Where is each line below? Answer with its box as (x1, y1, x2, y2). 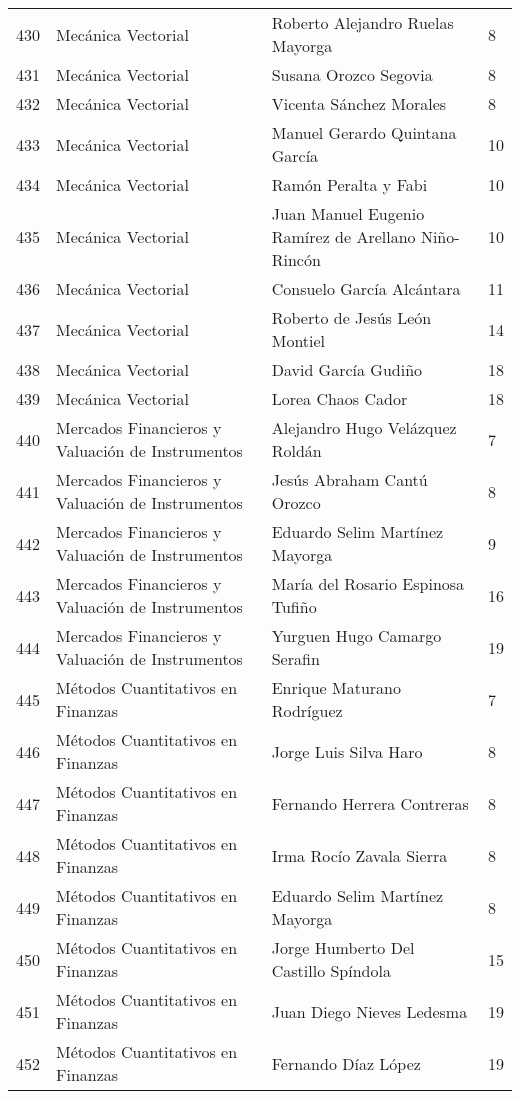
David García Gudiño (271, 358, 423, 381)
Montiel (271, 329, 326, 352)
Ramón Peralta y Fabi (271, 173, 428, 196)
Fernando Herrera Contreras (271, 791, 469, 815)
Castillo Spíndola (271, 959, 391, 982)
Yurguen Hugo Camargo (271, 624, 442, 647)
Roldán (271, 439, 322, 462)
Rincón (271, 248, 321, 271)
